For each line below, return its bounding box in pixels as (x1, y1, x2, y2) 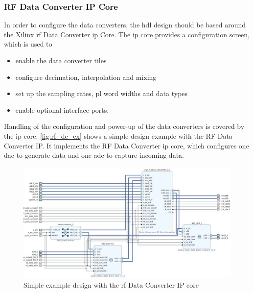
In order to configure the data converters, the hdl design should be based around (4, 20, 246, 30)
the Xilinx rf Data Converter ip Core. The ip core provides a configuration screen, (4, 29, 250, 39)
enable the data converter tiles (15, 55, 107, 65)
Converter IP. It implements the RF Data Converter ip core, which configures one (4, 140, 249, 150)
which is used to (4, 39, 52, 49)
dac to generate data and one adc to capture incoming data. (4, 150, 184, 160)
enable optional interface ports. (15, 104, 109, 115)
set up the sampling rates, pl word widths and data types (15, 88, 188, 98)
